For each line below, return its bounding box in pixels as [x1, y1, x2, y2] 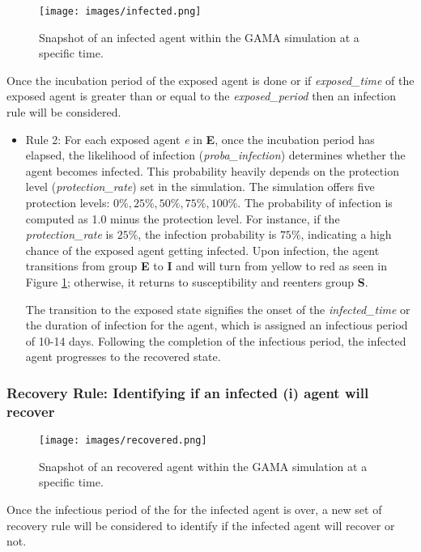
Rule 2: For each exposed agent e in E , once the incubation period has [25, 130, 375, 147]
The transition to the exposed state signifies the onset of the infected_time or [25, 300, 410, 317]
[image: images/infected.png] [39, 6, 202, 17]
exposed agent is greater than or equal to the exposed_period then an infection [6, 87, 396, 104]
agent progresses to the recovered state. [25, 348, 221, 365]
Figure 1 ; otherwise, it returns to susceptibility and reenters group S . [25, 273, 368, 290]
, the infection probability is [138, 226, 277, 243]
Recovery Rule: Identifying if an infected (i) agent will [6, 382, 369, 402]
